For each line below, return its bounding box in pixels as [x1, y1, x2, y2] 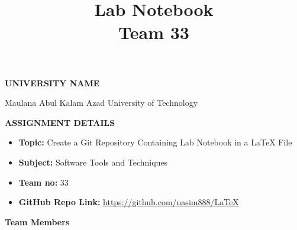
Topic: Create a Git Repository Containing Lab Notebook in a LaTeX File [18, 136, 292, 148]
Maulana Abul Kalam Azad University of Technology [5, 96, 198, 109]
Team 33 [118, 20, 189, 44]
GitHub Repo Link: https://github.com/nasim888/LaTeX [18, 196, 239, 208]
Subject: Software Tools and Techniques [18, 156, 168, 168]
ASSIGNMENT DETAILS [5, 116, 115, 128]
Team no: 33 [18, 176, 69, 188]
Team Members [5, 215, 70, 228]
